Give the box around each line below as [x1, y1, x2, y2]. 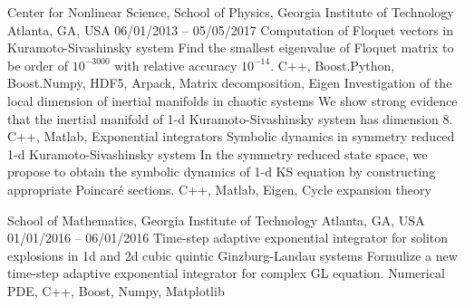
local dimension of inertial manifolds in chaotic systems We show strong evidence [7, 91, 458, 110]
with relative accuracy [114, 55, 237, 74]
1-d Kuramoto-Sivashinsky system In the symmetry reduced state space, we [7, 144, 428, 163]
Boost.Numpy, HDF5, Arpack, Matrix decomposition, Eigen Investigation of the [7, 73, 452, 92]
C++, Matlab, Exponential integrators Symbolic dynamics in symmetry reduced [7, 127, 455, 146]
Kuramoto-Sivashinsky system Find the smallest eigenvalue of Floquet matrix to [7, 38, 454, 57]
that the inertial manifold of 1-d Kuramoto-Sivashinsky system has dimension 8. [7, 109, 453, 128]
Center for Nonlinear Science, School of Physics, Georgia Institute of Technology [7, 3, 454, 21]
